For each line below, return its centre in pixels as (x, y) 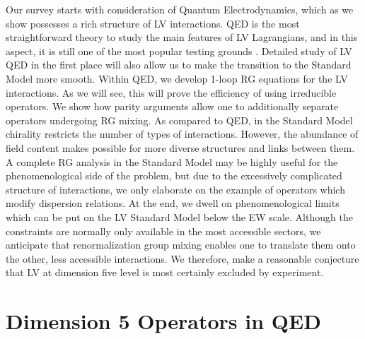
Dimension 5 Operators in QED (163, 321)
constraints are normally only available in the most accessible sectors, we (163, 231)
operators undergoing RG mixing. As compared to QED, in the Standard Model (179, 120)
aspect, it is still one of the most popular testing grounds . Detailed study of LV (179, 50)
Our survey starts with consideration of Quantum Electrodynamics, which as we (180, 9)
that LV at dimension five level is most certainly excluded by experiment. (165, 272)
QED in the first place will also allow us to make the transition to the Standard (179, 65)
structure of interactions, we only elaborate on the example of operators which (175, 189)
